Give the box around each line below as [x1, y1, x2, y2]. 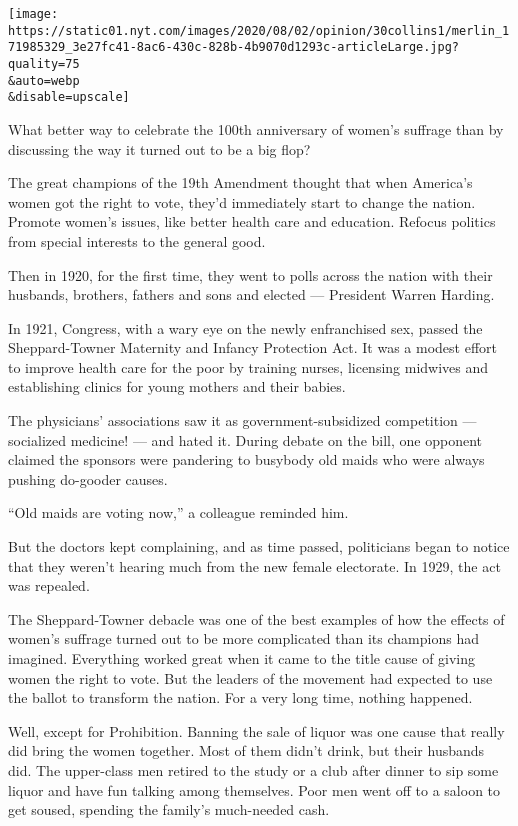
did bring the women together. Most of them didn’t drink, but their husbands [8, 740, 485, 761]
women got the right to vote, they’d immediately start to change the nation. [8, 191, 476, 212]
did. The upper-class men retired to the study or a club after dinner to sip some [8, 759, 499, 780]
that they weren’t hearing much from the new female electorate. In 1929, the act [8, 555, 501, 576]
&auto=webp [8, 73, 80, 88]
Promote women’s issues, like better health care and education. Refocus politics [8, 211, 496, 232]
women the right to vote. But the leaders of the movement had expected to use [8, 667, 493, 688]
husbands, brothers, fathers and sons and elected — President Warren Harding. [8, 284, 495, 305]
